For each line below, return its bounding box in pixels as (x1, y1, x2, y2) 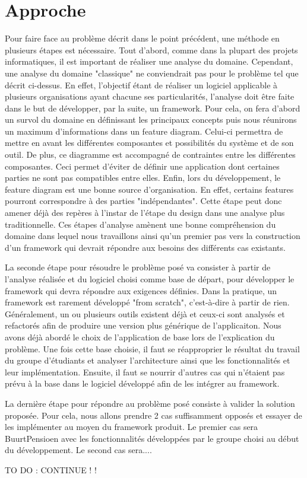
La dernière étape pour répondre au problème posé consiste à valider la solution (5, 397, 295, 409)
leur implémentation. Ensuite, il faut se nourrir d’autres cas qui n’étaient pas (5, 365, 285, 378)
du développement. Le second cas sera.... (5, 444, 152, 456)
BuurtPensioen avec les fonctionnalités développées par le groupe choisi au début (5, 432, 299, 444)
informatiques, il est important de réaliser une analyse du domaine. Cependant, (5, 55, 293, 68)
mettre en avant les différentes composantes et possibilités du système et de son (5, 136, 294, 149)
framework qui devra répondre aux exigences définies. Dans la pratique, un (5, 284, 277, 297)
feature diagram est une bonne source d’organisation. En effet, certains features (5, 183, 294, 195)
